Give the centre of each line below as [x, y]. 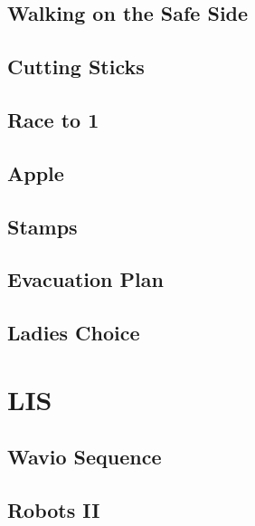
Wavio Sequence [85, 457]
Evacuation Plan [85, 279]
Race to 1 [53, 119]
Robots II [54, 510]
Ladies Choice [74, 333]
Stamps [42, 226]
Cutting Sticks [76, 67]
